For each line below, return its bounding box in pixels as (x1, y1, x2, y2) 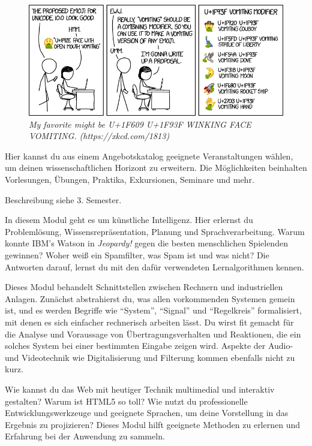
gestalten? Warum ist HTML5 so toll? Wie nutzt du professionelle (5, 394, 248, 407)
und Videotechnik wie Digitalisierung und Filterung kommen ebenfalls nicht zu (5, 351, 295, 363)
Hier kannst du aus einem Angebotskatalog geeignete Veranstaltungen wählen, (5, 149, 293, 162)
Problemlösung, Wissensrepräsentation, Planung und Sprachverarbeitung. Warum (5, 225, 305, 237)
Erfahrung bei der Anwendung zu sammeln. (5, 430, 165, 442)
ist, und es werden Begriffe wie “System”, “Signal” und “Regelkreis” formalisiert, (5, 304, 302, 317)
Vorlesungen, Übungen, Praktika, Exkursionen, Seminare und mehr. (5, 173, 254, 186)
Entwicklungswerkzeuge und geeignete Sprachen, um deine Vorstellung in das (5, 406, 289, 419)
